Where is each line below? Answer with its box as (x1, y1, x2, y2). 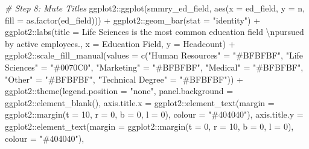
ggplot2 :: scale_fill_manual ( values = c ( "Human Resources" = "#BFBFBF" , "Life (5, 49, 304, 62)
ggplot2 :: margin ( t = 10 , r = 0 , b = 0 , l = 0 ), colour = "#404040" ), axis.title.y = (5, 108, 304, 121)
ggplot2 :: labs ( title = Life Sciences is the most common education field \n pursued (5, 25, 304, 38)
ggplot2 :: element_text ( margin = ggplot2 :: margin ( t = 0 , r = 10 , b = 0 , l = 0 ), (5, 119, 294, 132)
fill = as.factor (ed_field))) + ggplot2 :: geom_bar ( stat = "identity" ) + (5, 13, 261, 26)
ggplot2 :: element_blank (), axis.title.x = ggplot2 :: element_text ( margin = (5, 96, 275, 109)
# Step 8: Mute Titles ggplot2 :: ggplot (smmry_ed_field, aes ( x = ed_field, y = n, (5, 2, 305, 14)
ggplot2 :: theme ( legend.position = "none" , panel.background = (5, 84, 234, 97)
